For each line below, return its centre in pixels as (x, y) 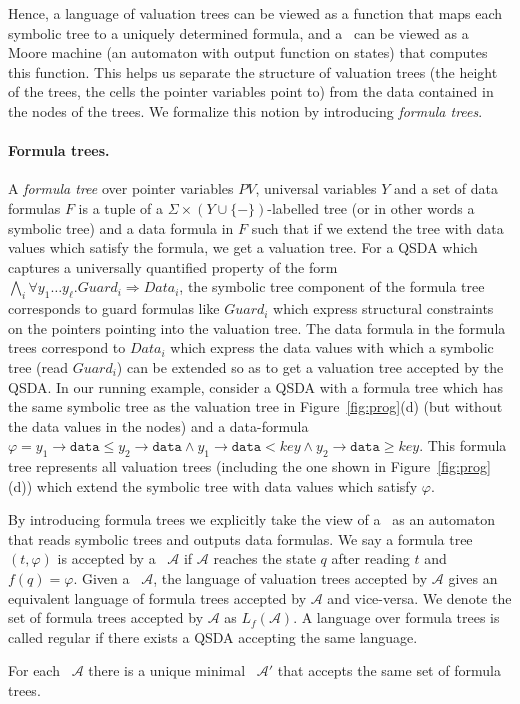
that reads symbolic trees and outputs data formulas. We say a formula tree (240, 538)
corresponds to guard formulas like (114, 308)
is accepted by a (106, 558)
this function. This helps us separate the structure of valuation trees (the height (253, 71)
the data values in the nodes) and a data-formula (158, 425)
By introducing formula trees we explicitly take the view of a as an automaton (251, 519)
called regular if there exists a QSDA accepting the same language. (213, 636)
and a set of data (446, 188)
